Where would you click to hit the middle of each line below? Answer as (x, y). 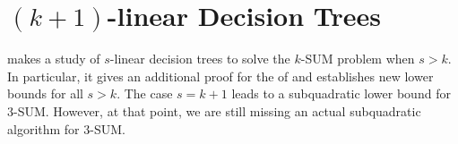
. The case (145, 93)
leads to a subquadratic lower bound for (341, 93)
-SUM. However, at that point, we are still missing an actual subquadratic (217, 110)
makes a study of (54, 59)
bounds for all (45, 93)
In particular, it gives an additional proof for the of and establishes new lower (220, 76)
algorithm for (43, 128)
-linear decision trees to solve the (200, 59)
